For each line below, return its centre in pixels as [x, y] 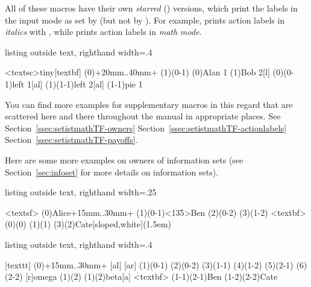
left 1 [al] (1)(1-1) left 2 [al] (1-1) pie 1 [77, 84]
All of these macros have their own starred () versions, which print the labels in [151, 8]
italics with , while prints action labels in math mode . [103, 32]
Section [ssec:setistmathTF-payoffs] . [71, 140]
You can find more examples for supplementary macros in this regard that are [149, 104]
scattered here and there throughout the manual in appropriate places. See [143, 116]
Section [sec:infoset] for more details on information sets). [112, 172]
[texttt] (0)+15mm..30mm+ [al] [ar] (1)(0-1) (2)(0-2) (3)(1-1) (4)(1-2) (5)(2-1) [149, 264]
